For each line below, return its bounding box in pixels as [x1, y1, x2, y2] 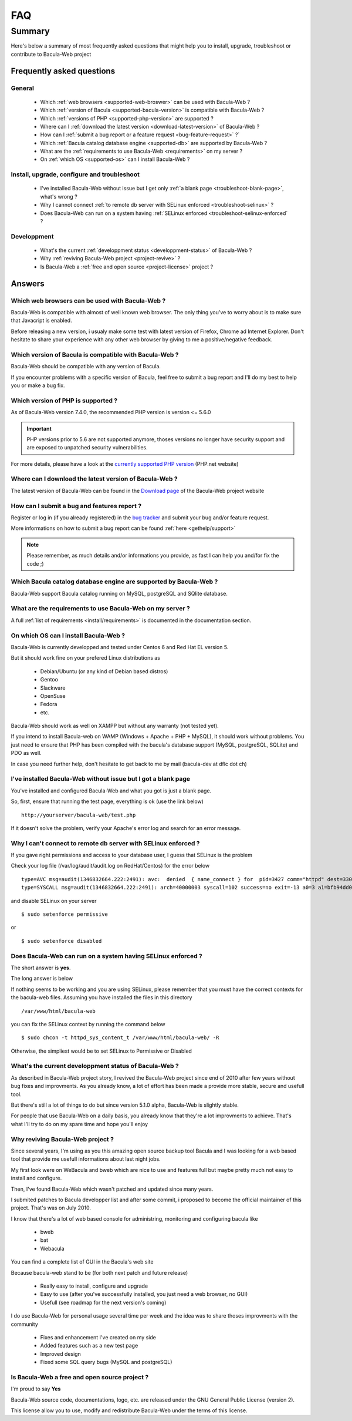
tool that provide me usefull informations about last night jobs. [11, 1155, 161, 1163]
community [11, 1321, 38, 1328]
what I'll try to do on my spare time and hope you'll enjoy [11, 1120, 148, 1127]
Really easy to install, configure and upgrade [40, 1282, 148, 1289]
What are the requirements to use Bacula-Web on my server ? [11, 604, 190, 613]
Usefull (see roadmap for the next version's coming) [40, 1299, 167, 1306]
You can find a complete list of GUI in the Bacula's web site [11, 1258, 154, 1265]
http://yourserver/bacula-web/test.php [21, 811, 136, 818]
